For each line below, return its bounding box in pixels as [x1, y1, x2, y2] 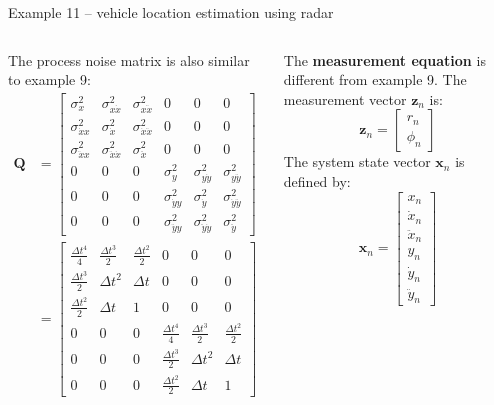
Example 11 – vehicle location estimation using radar [8, 2, 334, 22]
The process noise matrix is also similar [8, 49, 250, 70]
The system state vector [283, 151, 431, 172]
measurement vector [283, 88, 407, 109]
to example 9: [8, 69, 91, 90]
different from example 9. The [283, 69, 467, 90]
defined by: [283, 170, 351, 191]
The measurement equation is [283, 49, 486, 70]
